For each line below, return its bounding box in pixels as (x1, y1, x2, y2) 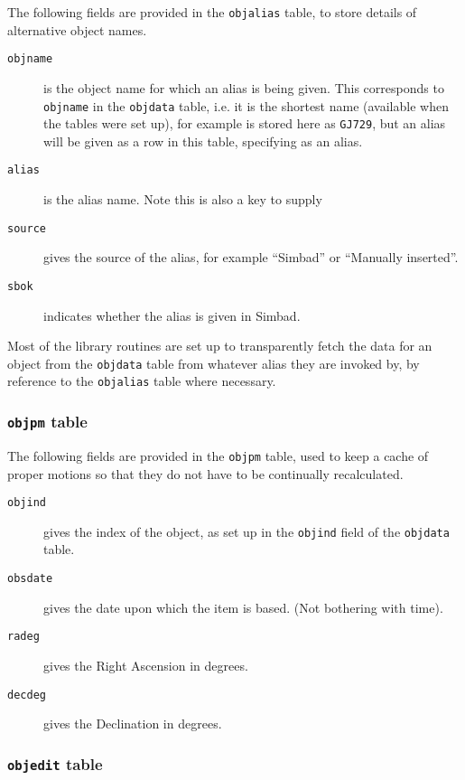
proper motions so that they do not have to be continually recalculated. (7, 464, 404, 483)
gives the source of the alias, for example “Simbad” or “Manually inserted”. (43, 248, 459, 267)
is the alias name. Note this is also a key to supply (43, 190, 322, 209)
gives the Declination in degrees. (43, 714, 222, 733)
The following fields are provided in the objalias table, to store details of (7, 3, 417, 21)
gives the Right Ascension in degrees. (43, 655, 248, 674)
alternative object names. (7, 20, 147, 39)
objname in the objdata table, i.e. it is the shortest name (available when (43, 96, 449, 115)
